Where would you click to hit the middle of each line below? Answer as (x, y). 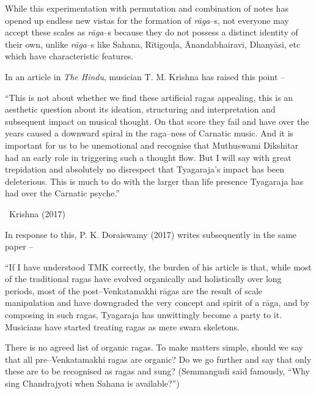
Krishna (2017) (37, 213)
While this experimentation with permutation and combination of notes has (147, 8)
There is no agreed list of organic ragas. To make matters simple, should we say (154, 347)
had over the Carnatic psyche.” (62, 193)
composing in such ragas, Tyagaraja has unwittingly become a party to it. (144, 315)
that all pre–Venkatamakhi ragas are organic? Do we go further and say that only (158, 359)
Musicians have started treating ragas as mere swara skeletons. (122, 326)
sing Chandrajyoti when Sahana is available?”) (92, 383)
